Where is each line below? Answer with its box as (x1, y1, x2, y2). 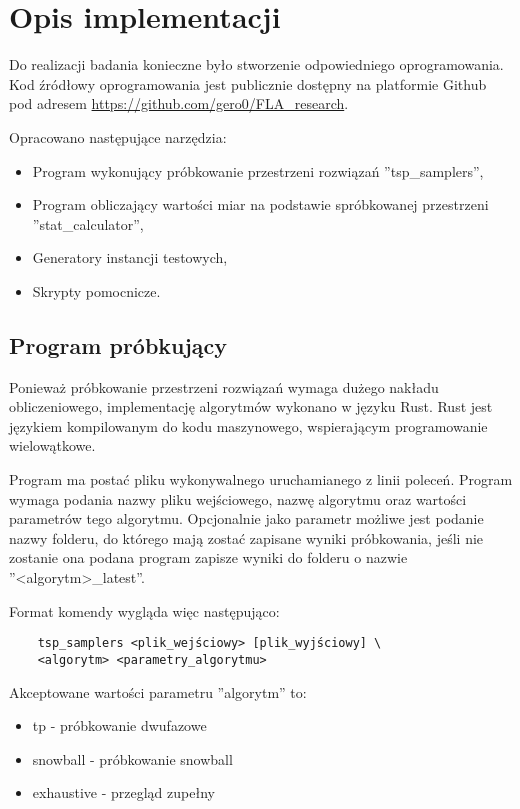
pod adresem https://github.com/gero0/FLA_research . (9, 93, 349, 114)
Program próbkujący (9, 329, 228, 360)
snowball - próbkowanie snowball (32, 748, 233, 769)
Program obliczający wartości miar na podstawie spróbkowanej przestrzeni (32, 194, 489, 215)
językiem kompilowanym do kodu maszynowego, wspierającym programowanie (9, 415, 488, 436)
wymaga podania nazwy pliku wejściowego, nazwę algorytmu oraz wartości (9, 488, 467, 509)
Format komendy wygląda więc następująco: (9, 600, 280, 621)
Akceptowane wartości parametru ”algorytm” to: (9, 681, 307, 702)
